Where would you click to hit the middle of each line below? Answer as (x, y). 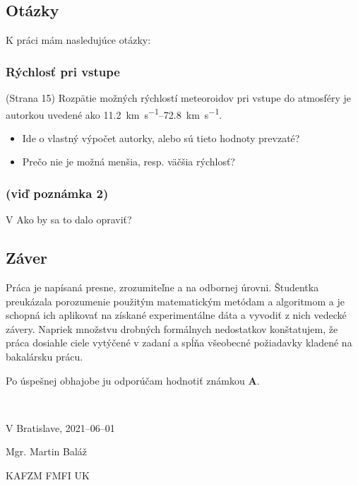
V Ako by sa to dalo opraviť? (69, 220)
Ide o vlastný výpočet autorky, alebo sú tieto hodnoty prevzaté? (161, 138)
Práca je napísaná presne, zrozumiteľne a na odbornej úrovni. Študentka (162, 287)
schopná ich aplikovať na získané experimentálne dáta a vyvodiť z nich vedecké (176, 315)
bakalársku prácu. (44, 357)
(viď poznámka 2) (57, 193)
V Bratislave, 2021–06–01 (60, 427)
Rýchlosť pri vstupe (63, 71)
